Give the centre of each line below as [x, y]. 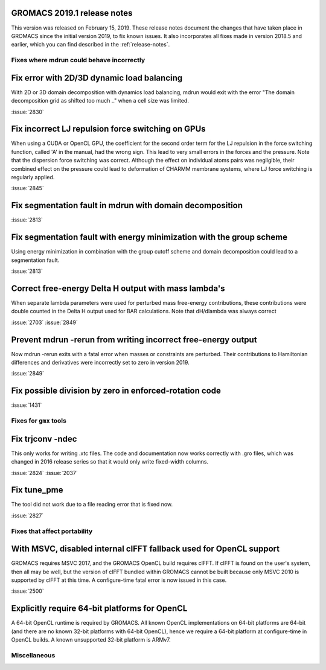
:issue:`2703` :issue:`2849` [45, 322]
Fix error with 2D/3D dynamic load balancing [97, 78]
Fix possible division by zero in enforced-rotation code [116, 391]
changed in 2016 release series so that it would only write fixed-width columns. [110, 462]
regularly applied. [33, 177]
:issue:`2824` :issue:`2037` [44, 473]
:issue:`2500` [28, 591]
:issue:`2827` [27, 515]
